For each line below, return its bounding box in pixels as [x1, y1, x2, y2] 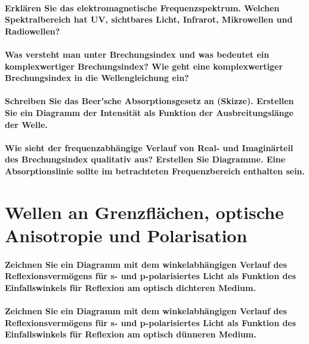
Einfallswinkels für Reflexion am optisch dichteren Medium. [5, 281, 256, 293]
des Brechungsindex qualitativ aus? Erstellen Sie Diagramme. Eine [5, 153, 286, 165]
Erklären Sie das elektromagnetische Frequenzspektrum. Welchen [5, 1, 280, 14]
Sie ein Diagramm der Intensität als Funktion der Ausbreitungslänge [5, 106, 293, 118]
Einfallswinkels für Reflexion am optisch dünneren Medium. [5, 328, 257, 340]
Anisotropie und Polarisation [5, 223, 248, 247]
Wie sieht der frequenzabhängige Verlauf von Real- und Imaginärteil [5, 141, 293, 154]
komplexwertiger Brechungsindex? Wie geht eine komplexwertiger [5, 60, 283, 72]
